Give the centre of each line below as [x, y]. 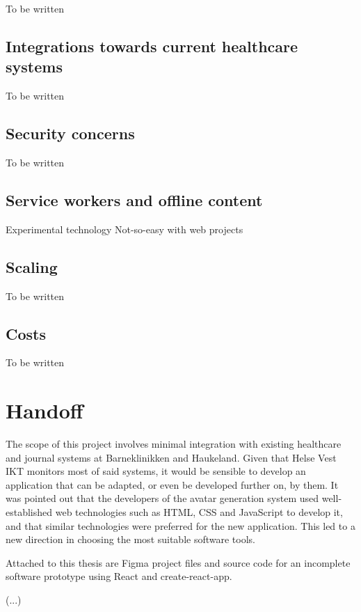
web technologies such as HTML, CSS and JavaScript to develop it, [199, 512]
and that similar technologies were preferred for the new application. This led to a [180, 525]
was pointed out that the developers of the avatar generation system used [162, 498]
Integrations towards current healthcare [152, 46]
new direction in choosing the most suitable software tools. [131, 539]
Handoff [45, 410]
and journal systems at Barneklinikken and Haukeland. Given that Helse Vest [171, 457]
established [29, 512]
